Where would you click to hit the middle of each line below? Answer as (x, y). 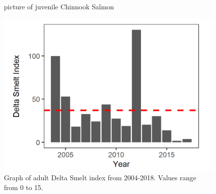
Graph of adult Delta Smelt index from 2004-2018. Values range (100, 177)
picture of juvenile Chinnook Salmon (59, 6)
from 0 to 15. (24, 187)
